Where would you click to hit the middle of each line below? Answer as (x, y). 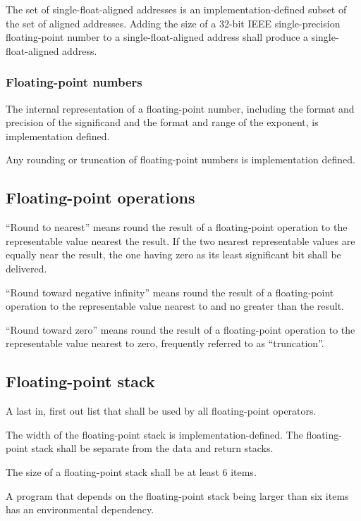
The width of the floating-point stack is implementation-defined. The (154, 434)
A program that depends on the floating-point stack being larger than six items (177, 495)
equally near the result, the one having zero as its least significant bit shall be (173, 255)
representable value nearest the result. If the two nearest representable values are (180, 240)
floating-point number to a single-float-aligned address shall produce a (157, 37)
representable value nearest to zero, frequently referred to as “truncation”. (165, 343)
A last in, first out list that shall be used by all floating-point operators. (161, 411)
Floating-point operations (100, 197)
